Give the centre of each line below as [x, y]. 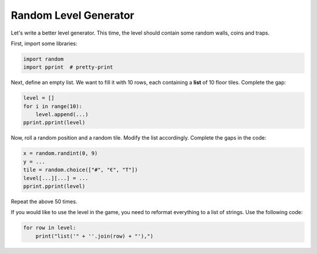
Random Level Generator [72, 15]
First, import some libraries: [44, 43]
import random [43, 59]
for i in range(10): [53, 106]
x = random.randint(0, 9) [60, 153]
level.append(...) [62, 115]
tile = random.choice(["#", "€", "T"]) [80, 170]
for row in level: [50, 228]
